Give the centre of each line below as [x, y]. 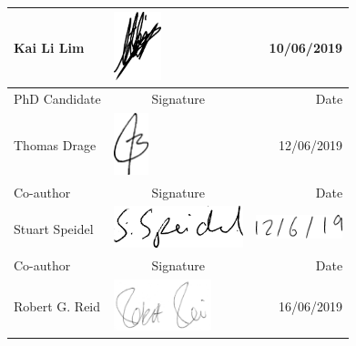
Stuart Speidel [54, 228]
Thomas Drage [55, 145]
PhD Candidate [57, 98]
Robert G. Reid [57, 306]
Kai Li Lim [49, 47]
